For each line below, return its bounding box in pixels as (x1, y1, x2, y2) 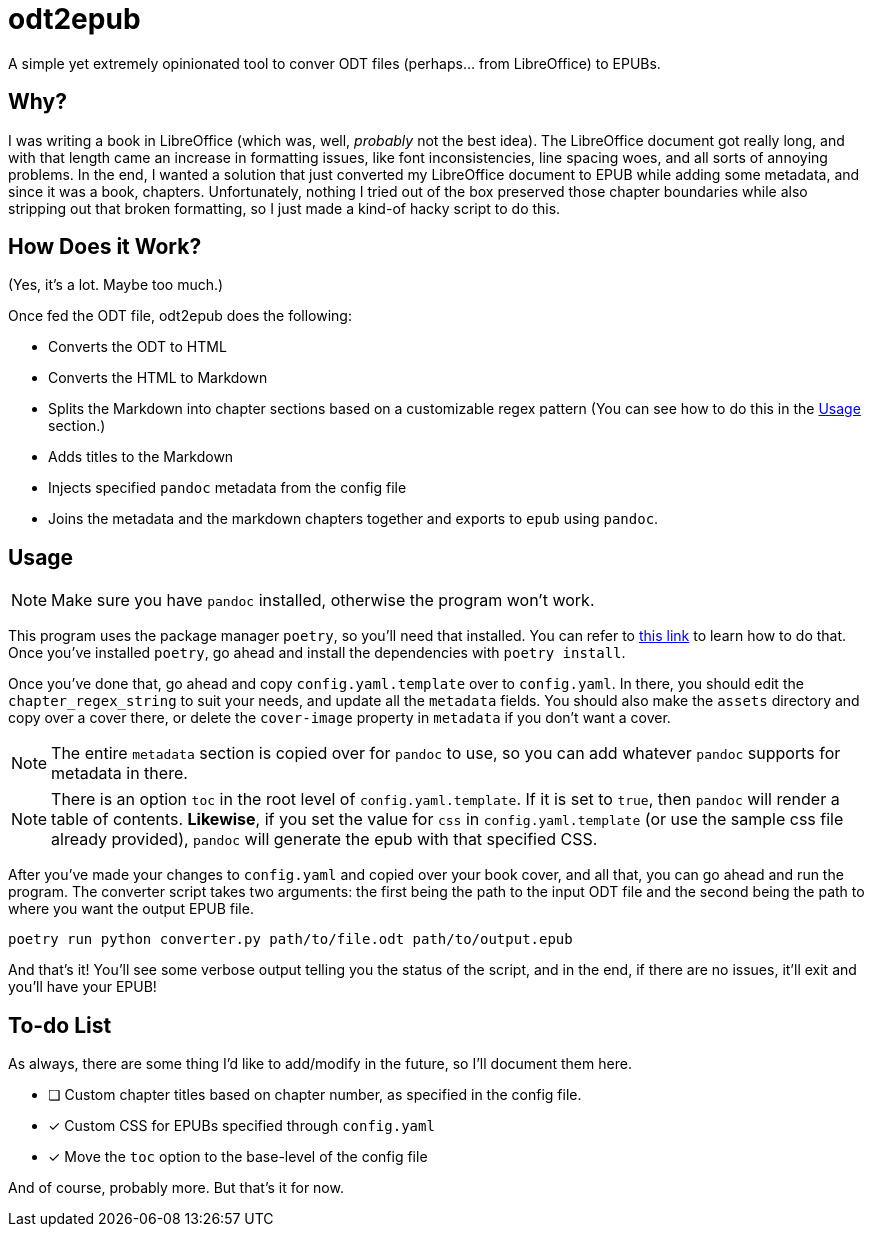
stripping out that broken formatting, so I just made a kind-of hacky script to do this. (8, 199, 561, 217)
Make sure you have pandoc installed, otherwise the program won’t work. (51, 590, 595, 611)
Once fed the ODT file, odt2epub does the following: (8, 307, 352, 325)
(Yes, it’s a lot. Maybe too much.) (8, 276, 224, 294)
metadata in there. (51, 763, 188, 784)
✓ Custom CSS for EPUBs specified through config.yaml (48, 1117, 435, 1135)
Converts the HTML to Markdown (48, 369, 268, 387)
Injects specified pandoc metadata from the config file (48, 479, 407, 497)
